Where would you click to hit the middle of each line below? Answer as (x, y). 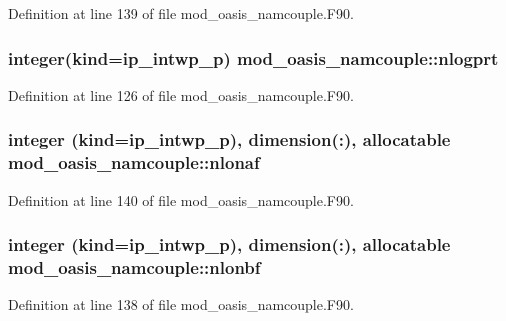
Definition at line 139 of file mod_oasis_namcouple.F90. (181, 13)
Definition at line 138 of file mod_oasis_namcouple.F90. (181, 304)
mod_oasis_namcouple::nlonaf (134, 162)
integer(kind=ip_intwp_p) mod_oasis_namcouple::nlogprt (253, 57)
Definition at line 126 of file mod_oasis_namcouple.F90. (181, 94)
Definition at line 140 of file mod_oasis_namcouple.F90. (181, 199)
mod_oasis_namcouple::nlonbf (134, 266)
